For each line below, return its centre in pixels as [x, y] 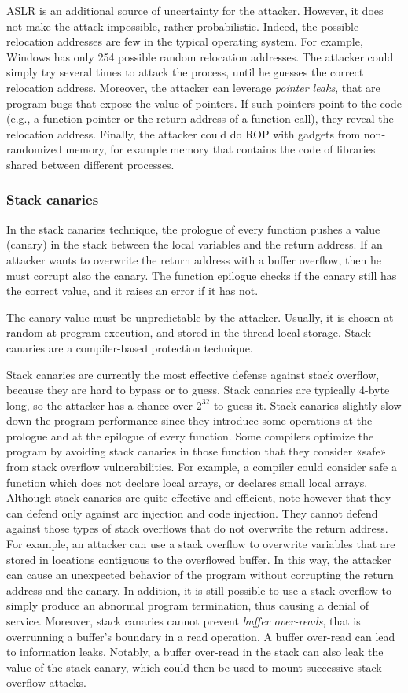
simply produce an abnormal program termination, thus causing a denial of [187, 605]
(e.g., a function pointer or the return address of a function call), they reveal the [200, 118]
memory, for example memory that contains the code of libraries [221, 149]
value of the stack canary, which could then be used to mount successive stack [194, 667]
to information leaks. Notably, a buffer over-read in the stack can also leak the [195, 652]
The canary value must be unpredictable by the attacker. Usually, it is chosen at [200, 317]
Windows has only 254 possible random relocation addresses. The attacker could [200, 56]
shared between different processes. [90, 164]
